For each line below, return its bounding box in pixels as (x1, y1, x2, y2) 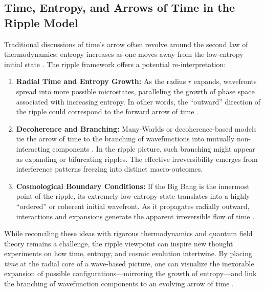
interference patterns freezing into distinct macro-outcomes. (16, 163, 203, 174)
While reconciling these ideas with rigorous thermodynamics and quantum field (4, 228, 253, 239)
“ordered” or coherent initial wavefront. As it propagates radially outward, (16, 200, 250, 211)
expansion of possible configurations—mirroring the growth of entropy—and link (4, 268, 257, 279)
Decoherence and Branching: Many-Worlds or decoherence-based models (16, 123, 257, 134)
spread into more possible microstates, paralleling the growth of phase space (16, 86, 255, 96)
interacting (16, 143, 50, 154)
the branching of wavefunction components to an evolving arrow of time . (4, 278, 234, 289)
